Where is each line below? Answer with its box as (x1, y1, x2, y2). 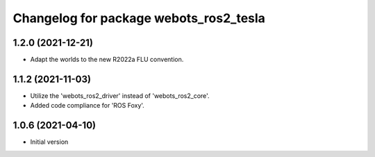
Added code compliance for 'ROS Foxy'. (30, 101, 145, 110)
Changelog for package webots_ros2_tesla (12, 10, 265, 26)
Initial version (30, 138, 69, 146)
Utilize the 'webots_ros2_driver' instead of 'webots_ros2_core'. (30, 91, 210, 100)
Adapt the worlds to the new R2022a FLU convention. (30, 56, 184, 64)
